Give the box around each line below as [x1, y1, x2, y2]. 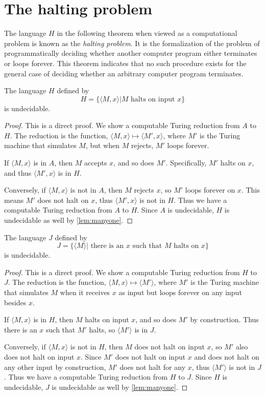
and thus [4, 167, 32, 178]
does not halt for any [119, 361, 186, 372]
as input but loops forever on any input [118, 287, 242, 297]
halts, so [89, 324, 115, 335]
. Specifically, [165, 157, 207, 168]
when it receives [60, 287, 110, 297]
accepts [84, 157, 107, 168]
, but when [85, 140, 120, 151]
